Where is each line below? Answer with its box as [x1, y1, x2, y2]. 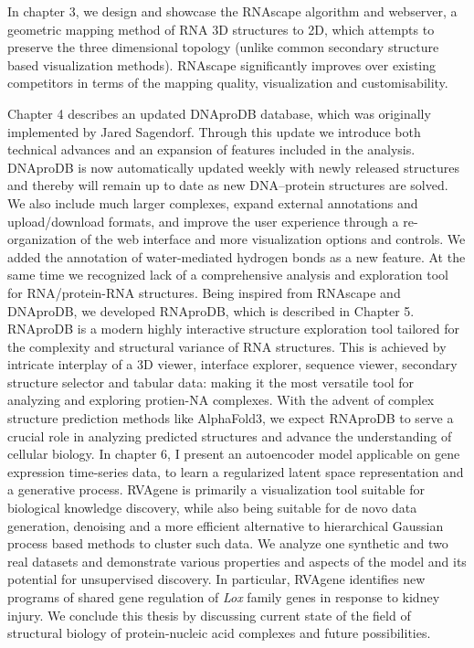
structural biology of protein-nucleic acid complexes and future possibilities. [7, 623, 431, 643]
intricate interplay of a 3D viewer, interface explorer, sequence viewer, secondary [7, 355, 458, 374]
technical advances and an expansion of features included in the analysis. [7, 140, 416, 159]
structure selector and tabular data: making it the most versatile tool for [7, 372, 415, 391]
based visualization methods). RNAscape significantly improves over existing [7, 55, 437, 74]
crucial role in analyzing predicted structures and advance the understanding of [7, 426, 452, 445]
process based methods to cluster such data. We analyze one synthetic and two [7, 534, 448, 553]
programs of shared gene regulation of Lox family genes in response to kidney [7, 588, 440, 606]
